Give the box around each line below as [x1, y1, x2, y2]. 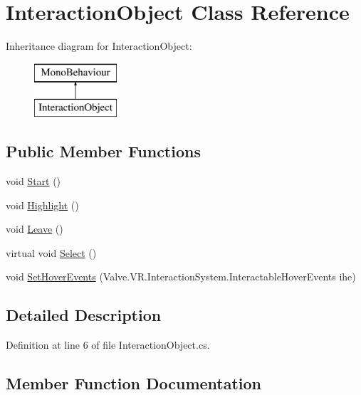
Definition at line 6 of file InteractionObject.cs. [6, 337, 210, 352]
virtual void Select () [6, 245, 97, 260]
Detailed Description [6, 304, 162, 326]
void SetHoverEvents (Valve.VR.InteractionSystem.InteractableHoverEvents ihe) [6, 269, 356, 284]
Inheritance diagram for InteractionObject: [6, 38, 192, 53]
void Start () [6, 174, 61, 189]
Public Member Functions [6, 140, 201, 162]
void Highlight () [6, 197, 79, 212]
